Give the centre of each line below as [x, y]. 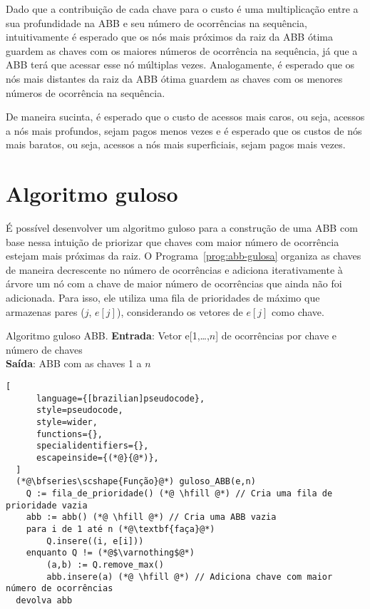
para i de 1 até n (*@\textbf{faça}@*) [120, 529]
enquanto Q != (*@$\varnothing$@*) [110, 553]
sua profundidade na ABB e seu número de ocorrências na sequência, [156, 22]
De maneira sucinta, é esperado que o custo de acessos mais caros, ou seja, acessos [185, 117]
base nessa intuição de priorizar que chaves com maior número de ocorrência [173, 241]
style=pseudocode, [79, 410]
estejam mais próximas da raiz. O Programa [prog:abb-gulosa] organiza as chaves [184, 256]
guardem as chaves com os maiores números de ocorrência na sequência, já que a [182, 50]
